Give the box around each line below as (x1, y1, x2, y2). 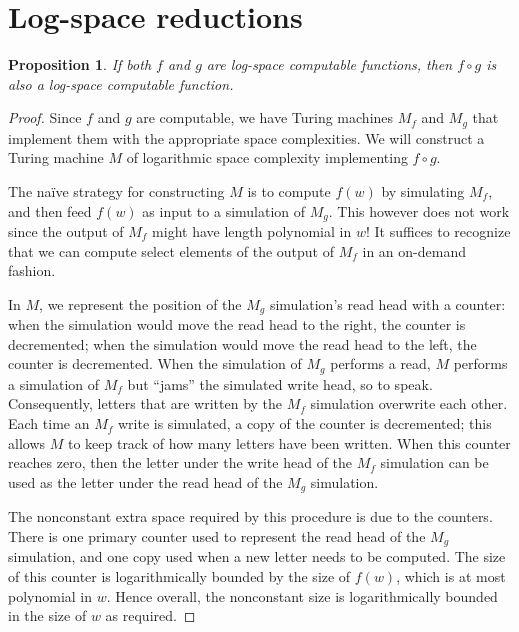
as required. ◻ (105, 605, 196, 626)
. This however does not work (328, 200, 510, 221)
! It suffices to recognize (365, 221, 511, 241)
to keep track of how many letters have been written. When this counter (67, 432, 511, 453)
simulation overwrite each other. (310, 393, 508, 414)
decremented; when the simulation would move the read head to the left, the (8, 333, 477, 354)
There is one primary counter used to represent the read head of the (8, 525, 426, 546)
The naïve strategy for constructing (8, 180, 225, 201)
